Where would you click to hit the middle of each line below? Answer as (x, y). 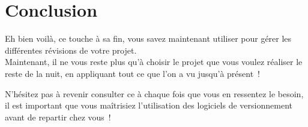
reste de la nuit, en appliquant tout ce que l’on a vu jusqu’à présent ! (132, 73)
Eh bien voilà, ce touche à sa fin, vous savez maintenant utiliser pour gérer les (148, 38)
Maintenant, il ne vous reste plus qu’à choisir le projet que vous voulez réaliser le (154, 62)
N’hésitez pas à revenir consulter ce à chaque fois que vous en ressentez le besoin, (154, 93)
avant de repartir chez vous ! (58, 117)
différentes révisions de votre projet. (71, 50)
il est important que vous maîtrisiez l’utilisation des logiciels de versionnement (149, 105)
